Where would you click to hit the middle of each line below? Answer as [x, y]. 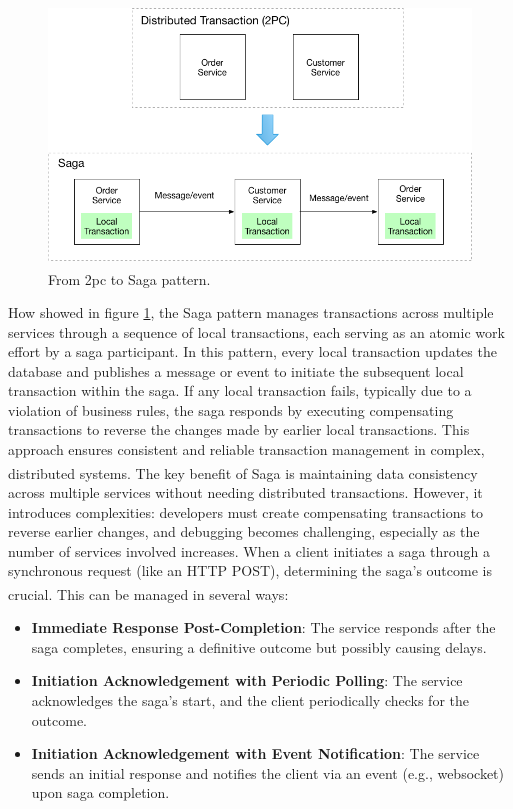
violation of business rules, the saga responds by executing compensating [231, 409]
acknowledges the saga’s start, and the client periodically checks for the [250, 699]
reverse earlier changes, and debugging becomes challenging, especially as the [244, 531]
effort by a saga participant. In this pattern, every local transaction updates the [252, 351]
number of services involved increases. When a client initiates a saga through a [249, 550]
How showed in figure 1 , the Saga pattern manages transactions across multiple [251, 311]
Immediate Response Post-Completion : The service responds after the [263, 627]
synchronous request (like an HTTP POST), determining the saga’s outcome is [250, 570]
